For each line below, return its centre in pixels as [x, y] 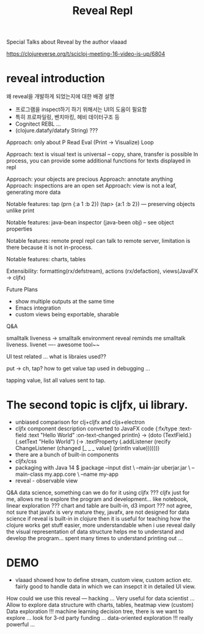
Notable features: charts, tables [46, 259]
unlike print [20, 211]
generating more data [34, 192]
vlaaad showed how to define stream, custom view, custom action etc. [104, 580]
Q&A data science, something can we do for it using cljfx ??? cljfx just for [98, 493]
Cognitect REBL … [38, 124]
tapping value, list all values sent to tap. [56, 380]
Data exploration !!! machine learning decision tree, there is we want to [95, 611]
